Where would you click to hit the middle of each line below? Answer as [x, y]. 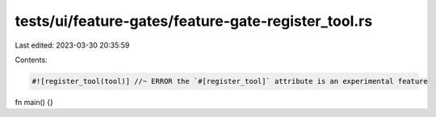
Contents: [31, 60]
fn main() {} [34, 102]
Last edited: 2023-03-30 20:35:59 [72, 45]
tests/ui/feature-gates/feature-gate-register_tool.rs [194, 21]
